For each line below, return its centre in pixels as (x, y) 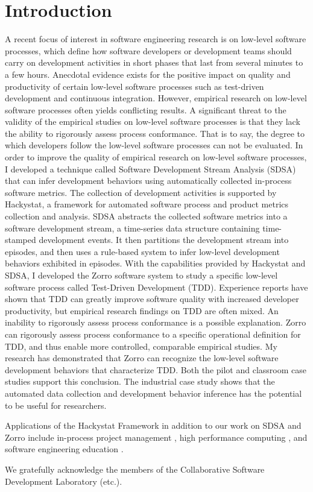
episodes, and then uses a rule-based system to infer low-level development (142, 251)
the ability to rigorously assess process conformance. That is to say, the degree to (155, 133)
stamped (21, 240)
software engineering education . (64, 449)
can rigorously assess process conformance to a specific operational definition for (153, 334)
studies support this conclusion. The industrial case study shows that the (140, 381)
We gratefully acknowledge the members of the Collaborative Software (135, 469)
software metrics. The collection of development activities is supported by (141, 192)
